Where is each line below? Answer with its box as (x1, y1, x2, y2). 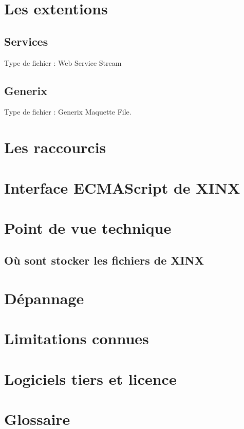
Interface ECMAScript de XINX (4, 177, 240, 198)
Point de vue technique (4, 217, 172, 238)
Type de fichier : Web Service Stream (4, 57, 122, 68)
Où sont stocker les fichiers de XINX (4, 252, 204, 268)
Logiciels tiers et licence (4, 368, 177, 389)
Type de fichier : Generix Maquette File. (4, 106, 132, 117)
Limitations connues (4, 328, 149, 349)
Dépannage (4, 288, 84, 309)
